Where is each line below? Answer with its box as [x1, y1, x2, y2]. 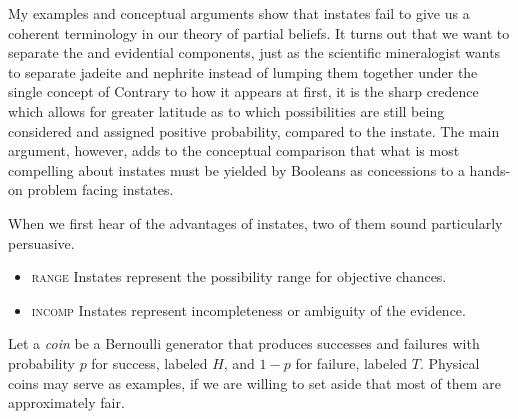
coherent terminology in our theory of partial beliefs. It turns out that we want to [8, 22, 510, 43]
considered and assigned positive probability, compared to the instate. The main [8, 120, 500, 141]
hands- [469, 159, 511, 180]
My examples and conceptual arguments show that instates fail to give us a [8, 3, 470, 23]
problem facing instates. [27, 179, 174, 200]
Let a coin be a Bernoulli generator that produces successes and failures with [8, 333, 480, 354]
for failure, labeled [295, 352, 408, 373]
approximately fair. [8, 392, 125, 413]
